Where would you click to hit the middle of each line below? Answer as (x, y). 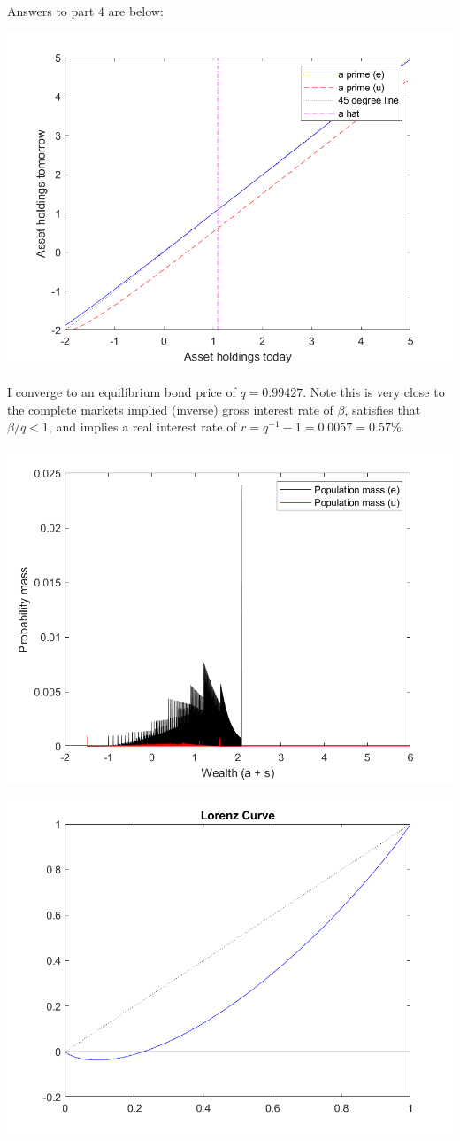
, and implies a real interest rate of (142, 427)
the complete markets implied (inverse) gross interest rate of (170, 409)
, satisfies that (383, 409)
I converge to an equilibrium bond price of (122, 392)
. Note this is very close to (374, 392)
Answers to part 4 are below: (85, 11)
